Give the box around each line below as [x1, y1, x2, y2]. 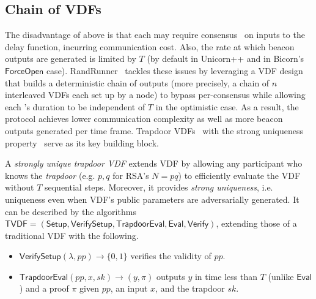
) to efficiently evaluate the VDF [178, 168, 301, 181]
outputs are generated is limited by [5, 52, 136, 65]
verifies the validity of [130, 249, 211, 262]
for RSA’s [112, 168, 149, 181]
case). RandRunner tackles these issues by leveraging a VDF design [46, 64, 303, 77]
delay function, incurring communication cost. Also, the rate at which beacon [5, 40, 295, 53]
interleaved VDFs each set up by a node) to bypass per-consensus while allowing [5, 88, 306, 101]
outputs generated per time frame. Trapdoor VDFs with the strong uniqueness [5, 124, 303, 137]
